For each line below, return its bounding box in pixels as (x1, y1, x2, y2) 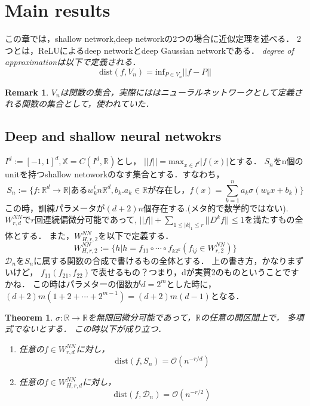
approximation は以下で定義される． (5, 56, 141, 68)
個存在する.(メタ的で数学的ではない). (143, 201, 288, 214)
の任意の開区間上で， (201, 310, 284, 323)
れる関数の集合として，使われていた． (5, 97, 154, 110)
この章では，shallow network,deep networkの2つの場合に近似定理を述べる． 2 (5, 32, 301, 45)
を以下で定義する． (98, 229, 174, 242)
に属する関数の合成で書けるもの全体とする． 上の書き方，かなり (33, 254, 287, 266)
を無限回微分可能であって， (87, 310, 196, 323)
